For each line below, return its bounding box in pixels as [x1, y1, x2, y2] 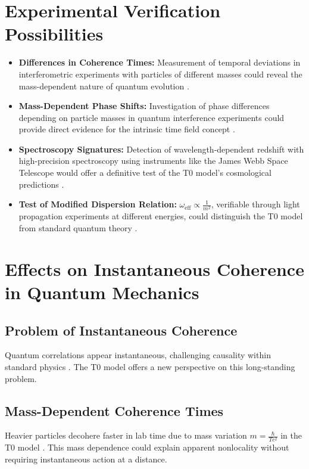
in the [280, 429, 302, 442]
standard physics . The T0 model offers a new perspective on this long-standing [5, 360, 295, 372]
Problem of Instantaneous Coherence [5, 321, 238, 339]
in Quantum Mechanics [5, 279, 199, 304]
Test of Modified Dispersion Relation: [18, 198, 177, 210]
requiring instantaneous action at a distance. [5, 453, 167, 465]
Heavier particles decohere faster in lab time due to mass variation [5, 429, 247, 442]
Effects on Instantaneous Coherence [5, 256, 304, 281]
